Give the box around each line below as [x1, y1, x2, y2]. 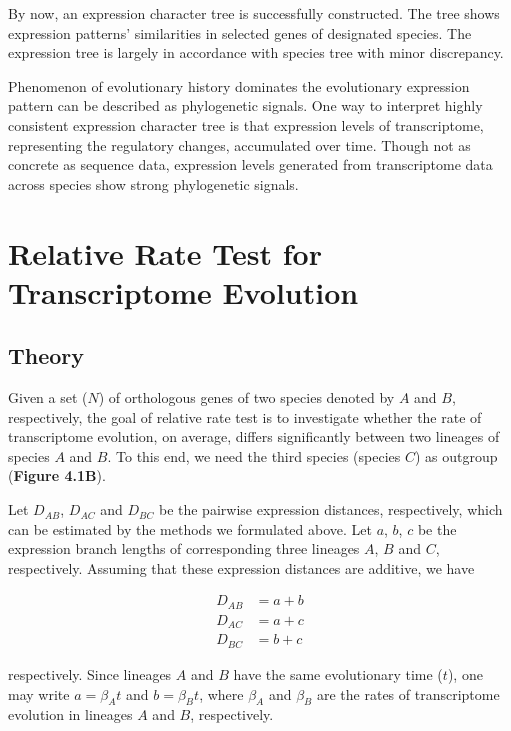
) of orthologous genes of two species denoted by [98, 387, 395, 408]
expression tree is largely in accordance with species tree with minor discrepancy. [8, 42, 504, 63]
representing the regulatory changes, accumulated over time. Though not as [8, 134, 471, 155]
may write [8, 683, 70, 704]
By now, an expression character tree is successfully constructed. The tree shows [8, 3, 500, 23]
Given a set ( [8, 387, 88, 408]
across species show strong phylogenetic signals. [8, 173, 299, 194]
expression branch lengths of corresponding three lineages [8, 538, 360, 559]
